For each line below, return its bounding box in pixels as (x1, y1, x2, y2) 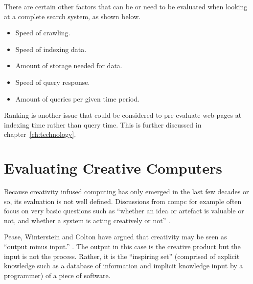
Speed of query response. (15, 77, 90, 87)
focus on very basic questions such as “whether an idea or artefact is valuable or (4, 206, 244, 216)
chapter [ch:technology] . (4, 129, 76, 139)
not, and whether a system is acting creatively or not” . (4, 215, 170, 225)
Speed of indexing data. (15, 44, 87, 54)
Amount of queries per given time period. (15, 93, 140, 103)
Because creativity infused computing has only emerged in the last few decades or (4, 186, 249, 197)
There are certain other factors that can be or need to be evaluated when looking (4, 1, 248, 11)
